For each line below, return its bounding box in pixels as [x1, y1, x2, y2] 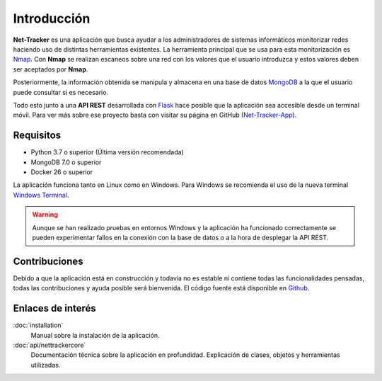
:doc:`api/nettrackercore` [13, 341, 86, 349]
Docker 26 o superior [30, 167, 93, 176]
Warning [32, 210, 58, 219]
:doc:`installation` [13, 321, 64, 329]
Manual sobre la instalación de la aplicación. [30, 331, 160, 339]
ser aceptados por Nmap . [13, 64, 88, 74]
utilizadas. [30, 360, 61, 369]
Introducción [13, 11, 91, 26]
